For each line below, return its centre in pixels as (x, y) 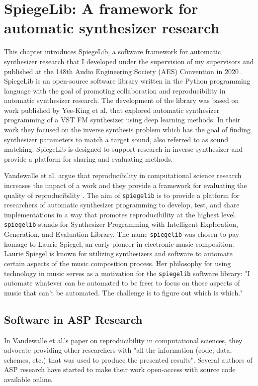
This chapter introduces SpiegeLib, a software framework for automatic (113, 51)
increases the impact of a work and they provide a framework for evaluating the (126, 185)
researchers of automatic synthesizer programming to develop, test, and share (122, 205)
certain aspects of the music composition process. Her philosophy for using (118, 263)
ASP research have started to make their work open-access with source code (120, 369)
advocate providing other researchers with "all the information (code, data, (118, 350)
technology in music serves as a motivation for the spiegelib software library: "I (127, 273)
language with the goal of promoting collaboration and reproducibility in (115, 90)
